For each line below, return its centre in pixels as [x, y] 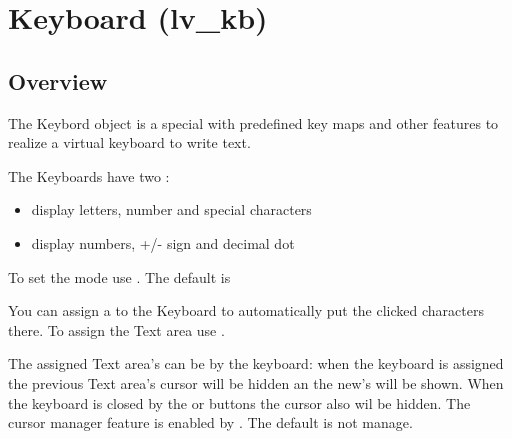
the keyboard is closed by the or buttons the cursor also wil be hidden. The [239, 402]
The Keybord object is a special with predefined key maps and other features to [253, 122]
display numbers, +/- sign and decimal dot [163, 242]
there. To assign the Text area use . [116, 329]
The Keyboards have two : [89, 175]
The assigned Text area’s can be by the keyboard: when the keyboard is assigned [256, 363]
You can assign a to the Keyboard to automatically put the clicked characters [246, 310]
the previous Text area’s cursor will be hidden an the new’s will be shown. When [256, 382]
